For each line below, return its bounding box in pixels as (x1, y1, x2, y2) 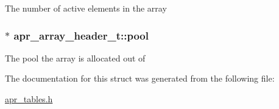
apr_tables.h (5, 93, 53, 105)
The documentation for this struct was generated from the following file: (5, 72, 275, 85)
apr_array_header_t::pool (13, 27, 149, 43)
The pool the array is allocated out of (5, 51, 146, 64)
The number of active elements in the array (5, 2, 167, 14)
